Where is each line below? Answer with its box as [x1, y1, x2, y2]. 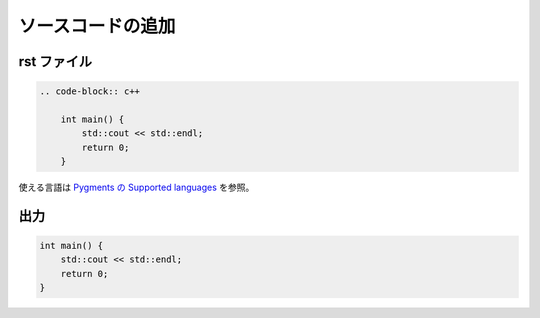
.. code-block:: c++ [39, 86, 140, 97]
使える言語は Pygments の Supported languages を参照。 [18, 181, 255, 194]
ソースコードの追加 [18, 15, 176, 37]
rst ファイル [18, 53, 92, 70]
